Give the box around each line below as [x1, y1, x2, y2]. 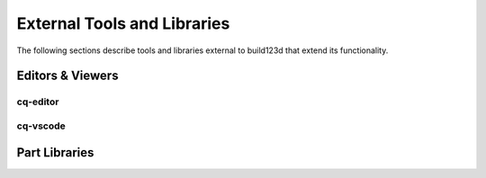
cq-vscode [16, 120, 67, 132]
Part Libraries [16, 145, 94, 160]
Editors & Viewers [16, 68, 119, 84]
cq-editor [16, 95, 59, 108]
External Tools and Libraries [16, 13, 230, 33]
